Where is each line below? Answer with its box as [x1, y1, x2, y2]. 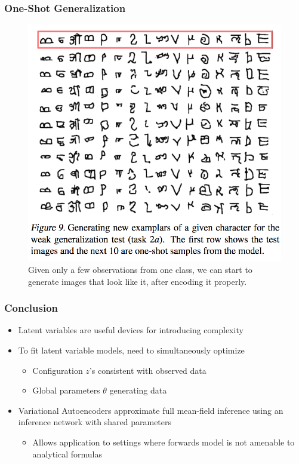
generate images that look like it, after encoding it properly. [28, 275, 247, 287]
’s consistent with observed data [89, 364, 206, 376]
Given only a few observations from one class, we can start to [28, 263, 252, 276]
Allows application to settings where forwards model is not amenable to [32, 436, 295, 448]
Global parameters [32, 384, 100, 397]
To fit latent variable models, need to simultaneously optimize [18, 344, 245, 357]
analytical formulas [32, 447, 103, 460]
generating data [109, 384, 167, 397]
